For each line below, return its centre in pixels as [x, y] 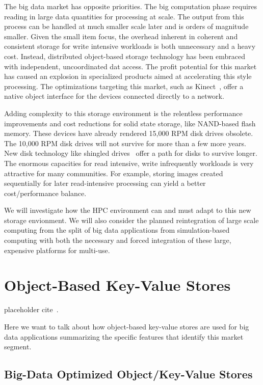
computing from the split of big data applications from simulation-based [117, 230]
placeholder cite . [31, 309]
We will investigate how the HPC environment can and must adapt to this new [128, 210]
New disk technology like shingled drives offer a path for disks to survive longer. [131, 153]
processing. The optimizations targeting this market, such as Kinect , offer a [124, 86]
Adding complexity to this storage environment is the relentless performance [123, 113]
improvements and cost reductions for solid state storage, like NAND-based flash [130, 123]
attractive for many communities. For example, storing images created [114, 173]
